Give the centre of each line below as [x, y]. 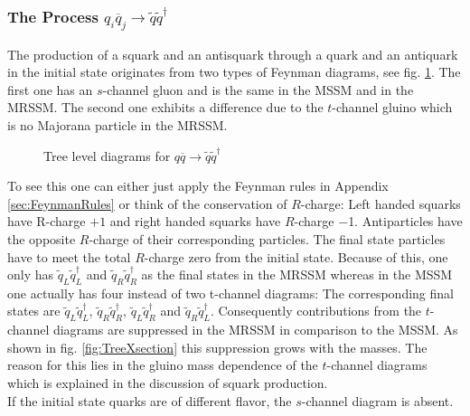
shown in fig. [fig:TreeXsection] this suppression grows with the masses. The [217, 347]
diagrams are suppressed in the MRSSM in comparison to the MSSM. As [255, 330]
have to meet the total [69, 256]
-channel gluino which [392, 107]
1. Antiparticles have [405, 221]
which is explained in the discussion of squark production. [168, 383]
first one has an [50, 89]
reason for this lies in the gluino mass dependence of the [163, 365]
